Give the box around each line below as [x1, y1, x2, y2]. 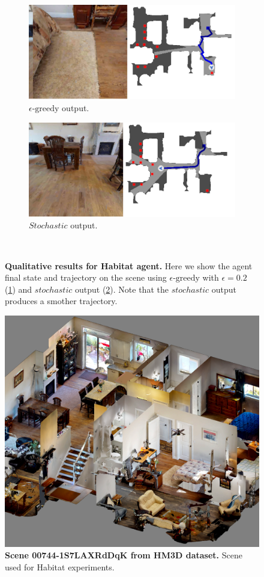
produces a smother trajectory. [5, 295, 118, 307]
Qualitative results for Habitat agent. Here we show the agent [5, 259, 253, 272]
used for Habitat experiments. [5, 560, 115, 573]
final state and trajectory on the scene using [5, 271, 167, 284]
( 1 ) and [5, 282, 32, 295]
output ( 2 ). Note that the [74, 282, 169, 295]
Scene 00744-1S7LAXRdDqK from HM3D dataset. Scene [5, 549, 242, 561]
